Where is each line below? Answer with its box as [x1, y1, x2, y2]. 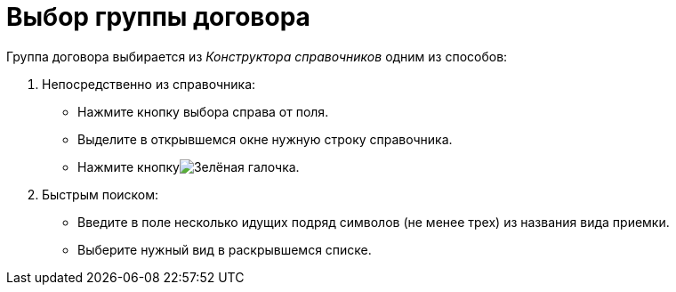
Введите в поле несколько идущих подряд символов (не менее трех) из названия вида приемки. [77, 214, 670, 230]
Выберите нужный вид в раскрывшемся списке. [77, 241, 372, 257]
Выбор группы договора [6, 2, 310, 32]
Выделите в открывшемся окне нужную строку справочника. [77, 131, 453, 147]
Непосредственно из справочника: [42, 76, 256, 92]
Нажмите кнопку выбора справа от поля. [77, 103, 329, 119]
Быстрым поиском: [42, 186, 159, 202]
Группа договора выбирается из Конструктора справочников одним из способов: [6, 48, 508, 64]
